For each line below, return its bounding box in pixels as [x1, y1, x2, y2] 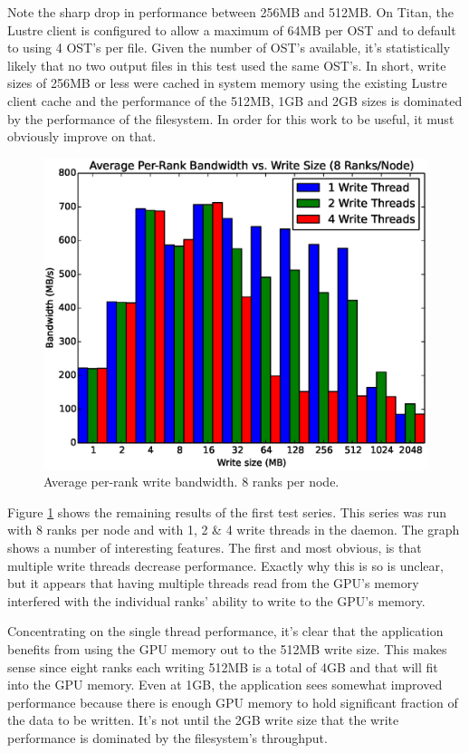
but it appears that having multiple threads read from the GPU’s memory [7, 574, 419, 593]
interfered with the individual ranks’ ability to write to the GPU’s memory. [7, 591, 426, 610]
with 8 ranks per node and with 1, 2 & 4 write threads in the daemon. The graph [7, 520, 460, 539]
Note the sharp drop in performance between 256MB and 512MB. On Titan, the [7, 3, 454, 21]
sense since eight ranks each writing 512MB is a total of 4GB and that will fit [7, 657, 438, 676]
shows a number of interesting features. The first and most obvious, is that [7, 537, 422, 556]
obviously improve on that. [7, 127, 157, 146]
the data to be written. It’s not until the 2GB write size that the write [7, 710, 399, 729]
